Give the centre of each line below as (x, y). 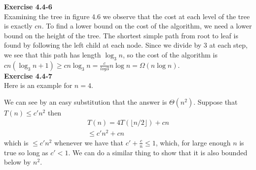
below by (18, 162)
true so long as (26, 152)
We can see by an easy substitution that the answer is (86, 101)
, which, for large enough (193, 142)
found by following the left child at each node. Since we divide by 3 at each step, (126, 45)
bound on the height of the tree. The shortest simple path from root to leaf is (121, 35)
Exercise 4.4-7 (28, 75)
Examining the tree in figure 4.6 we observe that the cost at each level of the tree (127, 16)
